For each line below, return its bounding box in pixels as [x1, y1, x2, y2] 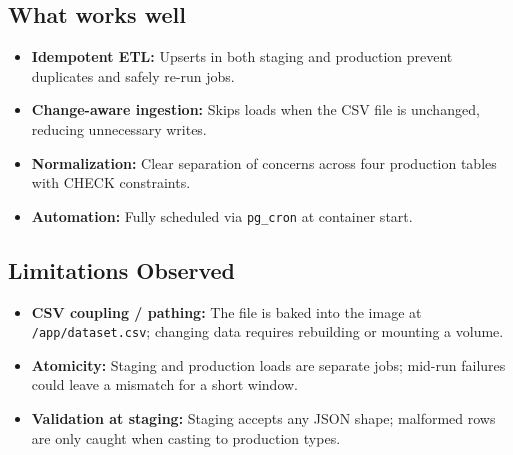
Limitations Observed [8, 254, 236, 285]
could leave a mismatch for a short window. [31, 374, 299, 395]
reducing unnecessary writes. [31, 118, 207, 139]
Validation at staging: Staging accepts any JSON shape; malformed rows [31, 408, 496, 429]
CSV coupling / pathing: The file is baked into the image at [31, 301, 422, 322]
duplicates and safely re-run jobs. [31, 65, 235, 86]
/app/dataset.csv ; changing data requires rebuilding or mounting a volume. [31, 321, 504, 342]
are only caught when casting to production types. [31, 427, 341, 448]
